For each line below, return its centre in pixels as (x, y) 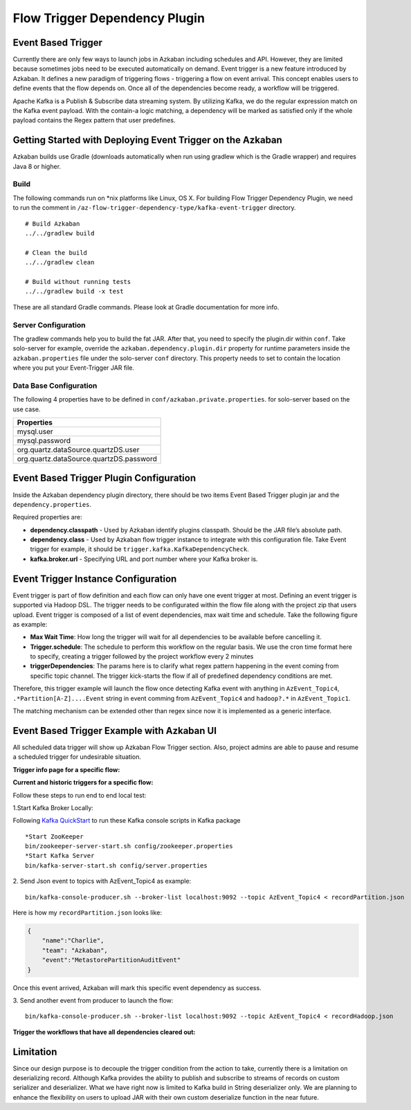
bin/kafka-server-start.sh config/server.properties (116, 865)
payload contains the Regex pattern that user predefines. (94, 120)
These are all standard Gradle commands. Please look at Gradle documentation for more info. (146, 307)
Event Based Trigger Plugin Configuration (104, 478)
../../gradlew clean (60, 262)
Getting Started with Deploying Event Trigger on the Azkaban (148, 140)
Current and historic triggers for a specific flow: (83, 782)
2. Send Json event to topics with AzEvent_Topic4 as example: (102, 881)
